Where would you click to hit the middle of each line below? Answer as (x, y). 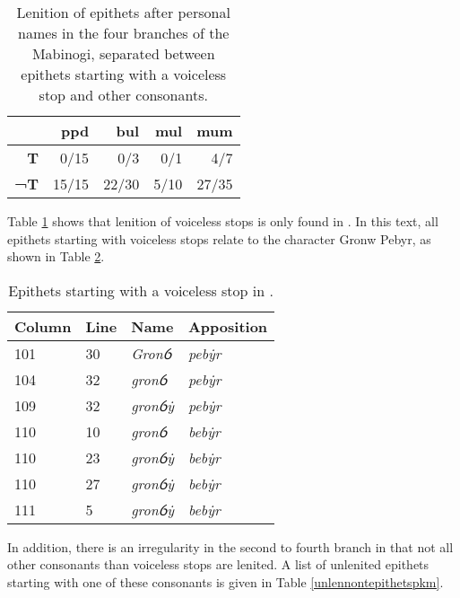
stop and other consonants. (123, 95)
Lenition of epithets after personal (123, 12)
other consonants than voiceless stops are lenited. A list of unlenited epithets (218, 564)
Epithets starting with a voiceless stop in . (141, 290)
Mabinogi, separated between (123, 53)
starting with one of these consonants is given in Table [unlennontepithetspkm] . (226, 581)
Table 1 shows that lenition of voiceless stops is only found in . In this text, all (223, 221)
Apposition (228, 326)
